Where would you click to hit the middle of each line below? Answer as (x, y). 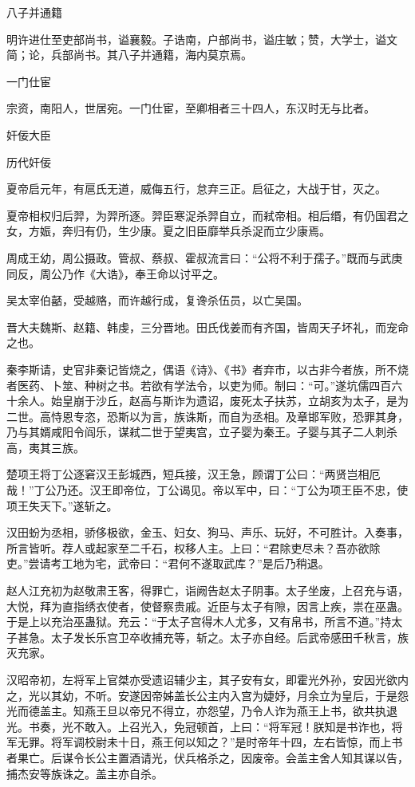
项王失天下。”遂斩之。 (62, 505)
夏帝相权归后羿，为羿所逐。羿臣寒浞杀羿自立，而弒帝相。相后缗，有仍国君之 (207, 215)
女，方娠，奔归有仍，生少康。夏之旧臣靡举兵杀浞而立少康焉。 (168, 231)
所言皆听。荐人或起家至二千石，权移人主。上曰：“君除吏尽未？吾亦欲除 (194, 547)
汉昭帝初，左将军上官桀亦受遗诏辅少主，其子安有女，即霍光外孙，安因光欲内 (207, 679)
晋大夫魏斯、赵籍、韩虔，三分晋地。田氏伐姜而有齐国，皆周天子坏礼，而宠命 (207, 327)
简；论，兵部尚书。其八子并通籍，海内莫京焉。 (129, 55)
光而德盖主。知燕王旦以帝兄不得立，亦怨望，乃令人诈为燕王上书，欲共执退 (202, 711)
